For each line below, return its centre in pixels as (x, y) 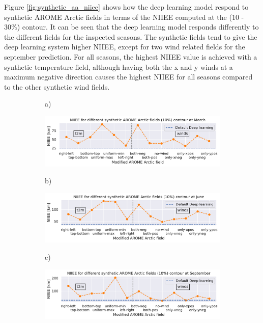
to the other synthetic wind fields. (57, 86)
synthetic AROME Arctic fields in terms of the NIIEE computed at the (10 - (124, 17)
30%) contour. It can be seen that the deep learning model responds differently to (131, 27)
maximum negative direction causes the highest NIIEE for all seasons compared (128, 77)
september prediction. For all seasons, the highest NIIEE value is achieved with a (131, 56)
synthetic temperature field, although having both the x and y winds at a (119, 66)
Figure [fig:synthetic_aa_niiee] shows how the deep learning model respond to (126, 7)
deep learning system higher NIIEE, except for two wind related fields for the (125, 47)
